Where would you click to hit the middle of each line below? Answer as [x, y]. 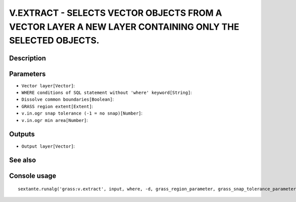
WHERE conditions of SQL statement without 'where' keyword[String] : [107, 93]
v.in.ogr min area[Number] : [55, 120]
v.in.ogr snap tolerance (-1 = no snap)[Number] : [82, 113]
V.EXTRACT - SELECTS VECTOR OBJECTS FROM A [115, 13]
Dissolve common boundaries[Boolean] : [68, 99]
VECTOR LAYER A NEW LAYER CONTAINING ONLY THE [124, 27]
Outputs [22, 134]
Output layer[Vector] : [48, 146]
